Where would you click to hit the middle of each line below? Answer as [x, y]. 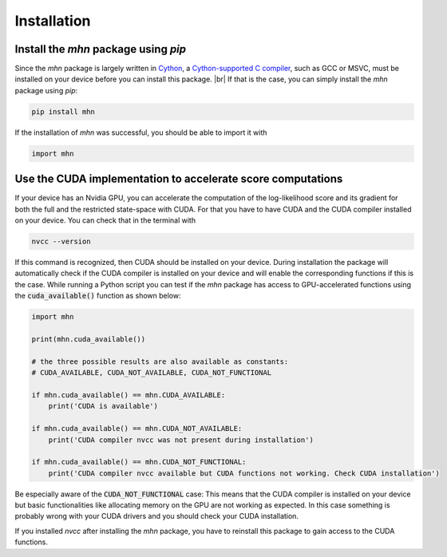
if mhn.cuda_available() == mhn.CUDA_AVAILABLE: [129, 395]
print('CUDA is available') [103, 406]
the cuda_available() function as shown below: [98, 296]
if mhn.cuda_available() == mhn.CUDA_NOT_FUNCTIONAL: [139, 462]
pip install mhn [63, 111]
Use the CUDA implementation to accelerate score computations [179, 179]
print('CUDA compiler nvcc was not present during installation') [181, 440]
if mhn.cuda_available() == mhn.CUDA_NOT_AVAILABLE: [137, 429]
